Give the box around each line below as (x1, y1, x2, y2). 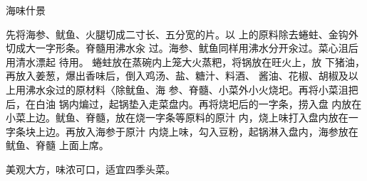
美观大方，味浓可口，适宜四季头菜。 (6, 161, 175, 176)
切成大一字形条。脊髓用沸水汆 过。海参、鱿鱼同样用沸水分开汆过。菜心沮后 (6, 40, 358, 55)
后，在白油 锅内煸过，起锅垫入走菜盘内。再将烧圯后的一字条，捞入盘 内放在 (6, 96, 362, 111)
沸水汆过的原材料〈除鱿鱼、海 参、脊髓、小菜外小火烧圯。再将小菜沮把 (25, 82, 358, 97)
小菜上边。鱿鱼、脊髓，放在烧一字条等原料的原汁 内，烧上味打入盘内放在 (6, 110, 348, 125)
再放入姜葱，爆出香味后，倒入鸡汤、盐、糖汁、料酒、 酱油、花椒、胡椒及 (6, 68, 348, 83)
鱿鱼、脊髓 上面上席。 (6, 138, 109, 153)
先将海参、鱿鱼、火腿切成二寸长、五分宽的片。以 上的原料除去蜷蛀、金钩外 (6, 26, 358, 41)
